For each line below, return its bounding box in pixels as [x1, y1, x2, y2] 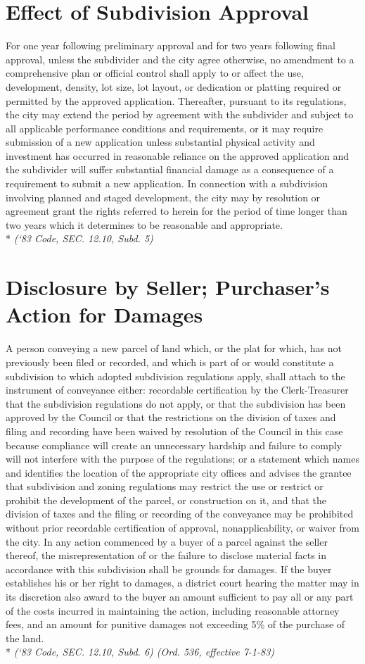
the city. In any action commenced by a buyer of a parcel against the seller [6, 534, 328, 549]
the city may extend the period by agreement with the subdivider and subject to [6, 107, 354, 122]
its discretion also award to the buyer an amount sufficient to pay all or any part [6, 589, 354, 604]
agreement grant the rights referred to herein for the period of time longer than [6, 203, 347, 218]
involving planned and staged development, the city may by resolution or [6, 189, 321, 204]
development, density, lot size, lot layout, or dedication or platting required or [6, 79, 342, 94]
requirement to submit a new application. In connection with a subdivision [6, 176, 328, 191]
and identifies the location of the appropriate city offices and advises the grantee [6, 465, 352, 480]
